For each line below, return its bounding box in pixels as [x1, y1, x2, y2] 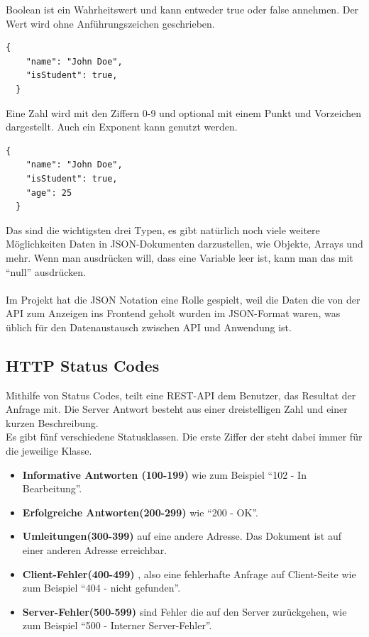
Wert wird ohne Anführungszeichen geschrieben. [6, 16, 215, 31]
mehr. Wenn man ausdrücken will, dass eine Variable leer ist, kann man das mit [6, 250, 353, 265]
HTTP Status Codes [6, 354, 160, 376]
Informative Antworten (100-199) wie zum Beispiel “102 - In [22, 467, 307, 482]
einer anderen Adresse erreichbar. [22, 543, 167, 558]
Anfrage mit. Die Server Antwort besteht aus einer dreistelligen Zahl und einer [6, 401, 348, 416]
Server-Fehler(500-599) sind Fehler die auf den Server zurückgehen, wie [22, 604, 347, 619]
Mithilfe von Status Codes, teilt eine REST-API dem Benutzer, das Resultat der [6, 387, 356, 402]
